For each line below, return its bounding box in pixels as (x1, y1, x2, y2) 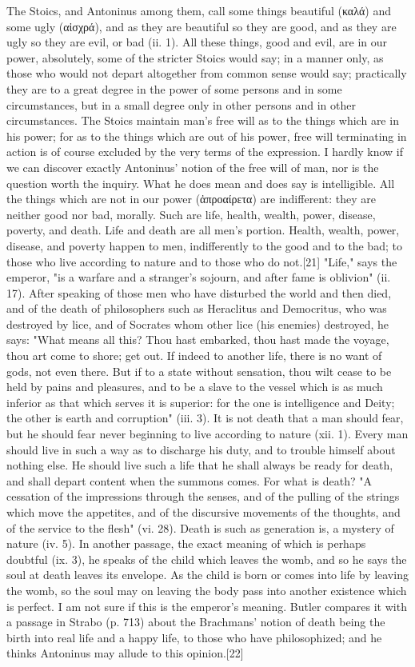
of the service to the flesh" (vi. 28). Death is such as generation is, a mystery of (6, 519, 394, 536)
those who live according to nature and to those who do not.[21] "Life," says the (6, 253, 397, 270)
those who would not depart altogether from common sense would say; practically (6, 65, 407, 82)
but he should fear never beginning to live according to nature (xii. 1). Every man (6, 425, 409, 442)
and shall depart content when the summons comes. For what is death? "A (6, 472, 372, 489)
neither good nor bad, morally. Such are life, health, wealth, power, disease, (6, 206, 376, 222)
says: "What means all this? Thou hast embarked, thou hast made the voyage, (6, 331, 389, 348)
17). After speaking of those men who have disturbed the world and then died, (6, 284, 392, 301)
